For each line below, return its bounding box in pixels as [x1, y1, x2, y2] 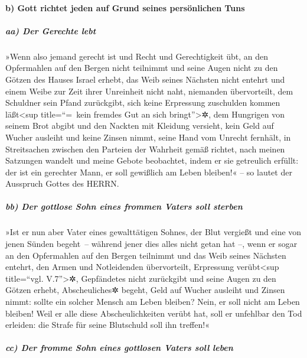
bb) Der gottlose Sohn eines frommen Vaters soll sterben [5, 200, 243, 213]
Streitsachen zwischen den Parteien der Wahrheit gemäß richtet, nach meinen [5, 142, 285, 155]
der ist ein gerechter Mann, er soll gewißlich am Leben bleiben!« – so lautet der [5, 165, 292, 178]
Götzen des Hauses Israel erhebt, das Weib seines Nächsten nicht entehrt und [5, 73, 285, 85]
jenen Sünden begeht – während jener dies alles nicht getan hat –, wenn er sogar [5, 237, 298, 250]
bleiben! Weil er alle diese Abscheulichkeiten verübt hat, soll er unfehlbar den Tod [5, 307, 302, 319]
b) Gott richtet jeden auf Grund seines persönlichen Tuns [5, 1, 245, 14]
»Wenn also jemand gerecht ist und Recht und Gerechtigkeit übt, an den [5, 50, 269, 62]
